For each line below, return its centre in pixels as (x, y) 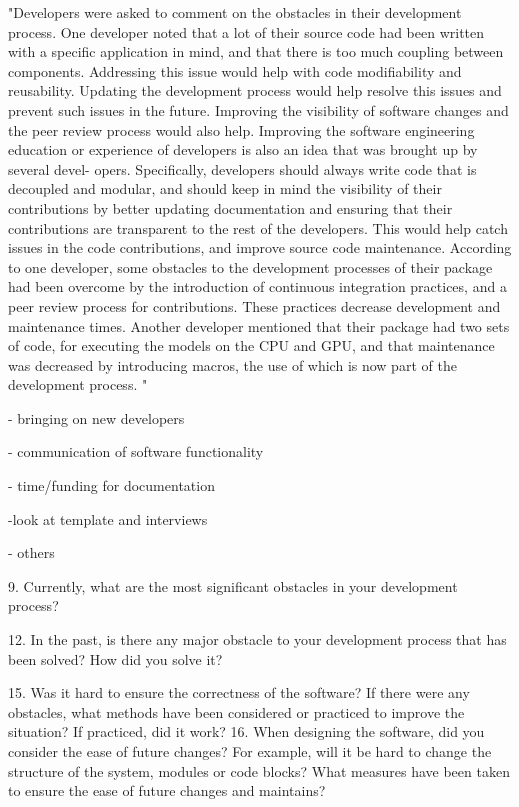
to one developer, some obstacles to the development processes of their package (250, 266)
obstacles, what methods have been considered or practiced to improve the (236, 711)
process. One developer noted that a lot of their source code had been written (246, 31)
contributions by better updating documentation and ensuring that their (230, 207)
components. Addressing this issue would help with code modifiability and (235, 70)
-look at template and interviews (108, 518)
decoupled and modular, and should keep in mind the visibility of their (225, 188)
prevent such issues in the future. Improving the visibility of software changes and (258, 109)
